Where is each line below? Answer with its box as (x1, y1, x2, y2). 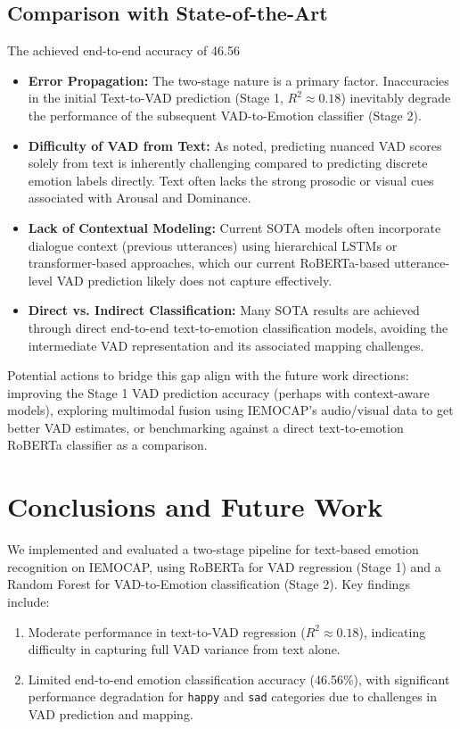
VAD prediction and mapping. (28, 705, 193, 724)
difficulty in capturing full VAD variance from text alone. (28, 640, 341, 659)
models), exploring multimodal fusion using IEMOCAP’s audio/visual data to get (7, 401, 454, 419)
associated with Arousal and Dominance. (28, 188, 251, 207)
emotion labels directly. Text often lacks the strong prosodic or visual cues (28, 170, 434, 189)
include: (7, 592, 50, 610)
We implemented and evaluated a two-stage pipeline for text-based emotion (7, 540, 419, 559)
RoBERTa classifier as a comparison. (7, 435, 208, 454)
